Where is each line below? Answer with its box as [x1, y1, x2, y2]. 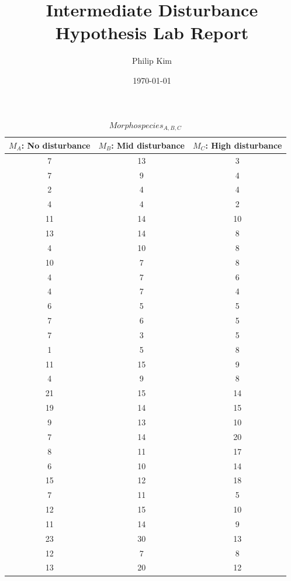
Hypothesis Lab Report [55, 20, 249, 44]
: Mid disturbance [111, 139, 185, 151]
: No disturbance [21, 139, 91, 151]
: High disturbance [205, 139, 282, 151]
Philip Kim [132, 54, 172, 67]
